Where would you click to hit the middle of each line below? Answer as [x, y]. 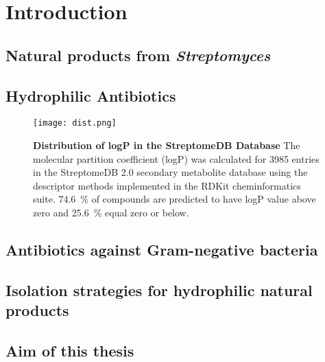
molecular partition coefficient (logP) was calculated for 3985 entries [176, 158]
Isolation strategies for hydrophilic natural [159, 290]
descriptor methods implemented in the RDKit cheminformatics [167, 185]
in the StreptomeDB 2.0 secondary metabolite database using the [170, 172]
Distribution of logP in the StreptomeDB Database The [167, 145]
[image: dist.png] [75, 123]
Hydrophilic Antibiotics [91, 95]
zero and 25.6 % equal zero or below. [111, 212]
